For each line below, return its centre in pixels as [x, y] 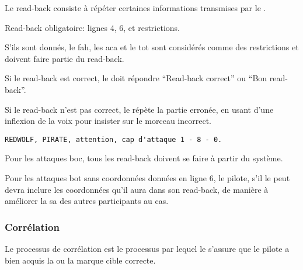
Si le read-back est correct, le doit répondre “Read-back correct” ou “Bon [136, 78]
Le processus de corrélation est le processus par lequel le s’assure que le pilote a [147, 248]
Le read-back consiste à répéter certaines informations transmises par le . [135, 8]
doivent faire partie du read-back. [65, 58]
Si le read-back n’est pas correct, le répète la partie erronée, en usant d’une [139, 109]
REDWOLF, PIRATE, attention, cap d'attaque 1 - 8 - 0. [114, 139]
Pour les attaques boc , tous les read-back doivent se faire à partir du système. [144, 158]
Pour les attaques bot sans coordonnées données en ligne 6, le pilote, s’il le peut [147, 178]
